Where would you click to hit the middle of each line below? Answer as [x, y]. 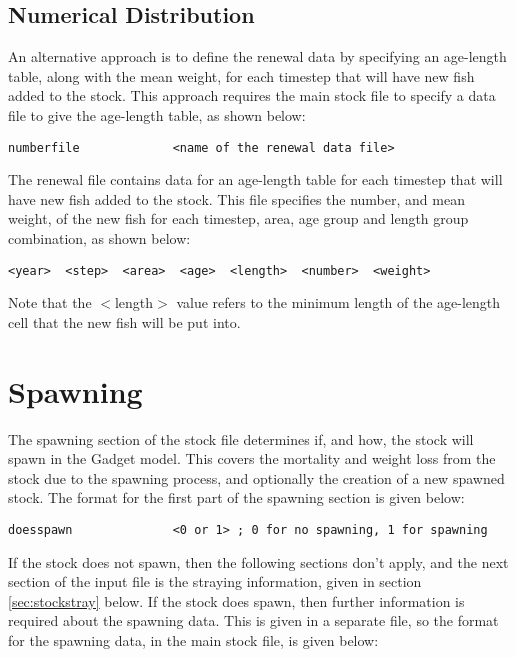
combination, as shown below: [99, 238]
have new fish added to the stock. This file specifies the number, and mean [236, 198]
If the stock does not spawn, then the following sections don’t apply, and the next [258, 561]
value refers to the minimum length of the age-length [338, 302]
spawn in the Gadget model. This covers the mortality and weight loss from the [252, 458]
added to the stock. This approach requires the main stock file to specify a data [252, 95]
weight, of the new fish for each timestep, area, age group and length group [238, 218]
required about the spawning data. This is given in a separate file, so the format [253, 620]
